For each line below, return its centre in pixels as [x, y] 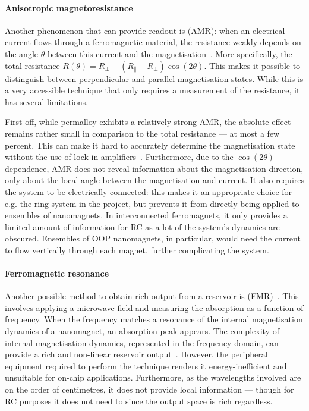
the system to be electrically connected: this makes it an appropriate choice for [149, 191]
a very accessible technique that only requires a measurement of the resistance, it [152, 90]
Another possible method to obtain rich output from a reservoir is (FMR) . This [152, 296]
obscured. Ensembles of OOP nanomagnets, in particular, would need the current [153, 238]
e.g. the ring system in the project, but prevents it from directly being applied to [152, 203]
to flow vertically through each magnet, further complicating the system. [137, 250]
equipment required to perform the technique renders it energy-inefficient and [146, 365]
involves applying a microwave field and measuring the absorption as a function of [154, 307]
